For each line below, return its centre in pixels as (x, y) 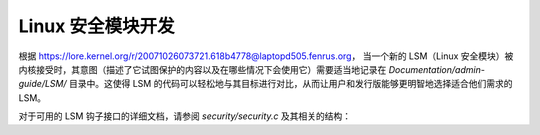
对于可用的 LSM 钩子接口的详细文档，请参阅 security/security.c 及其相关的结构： (185, 116)
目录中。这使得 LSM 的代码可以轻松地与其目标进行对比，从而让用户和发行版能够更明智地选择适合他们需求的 (290, 84)
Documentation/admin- (436, 69)
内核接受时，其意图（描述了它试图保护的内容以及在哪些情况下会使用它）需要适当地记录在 (202, 69)
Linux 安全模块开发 (96, 26)
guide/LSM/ (42, 84)
